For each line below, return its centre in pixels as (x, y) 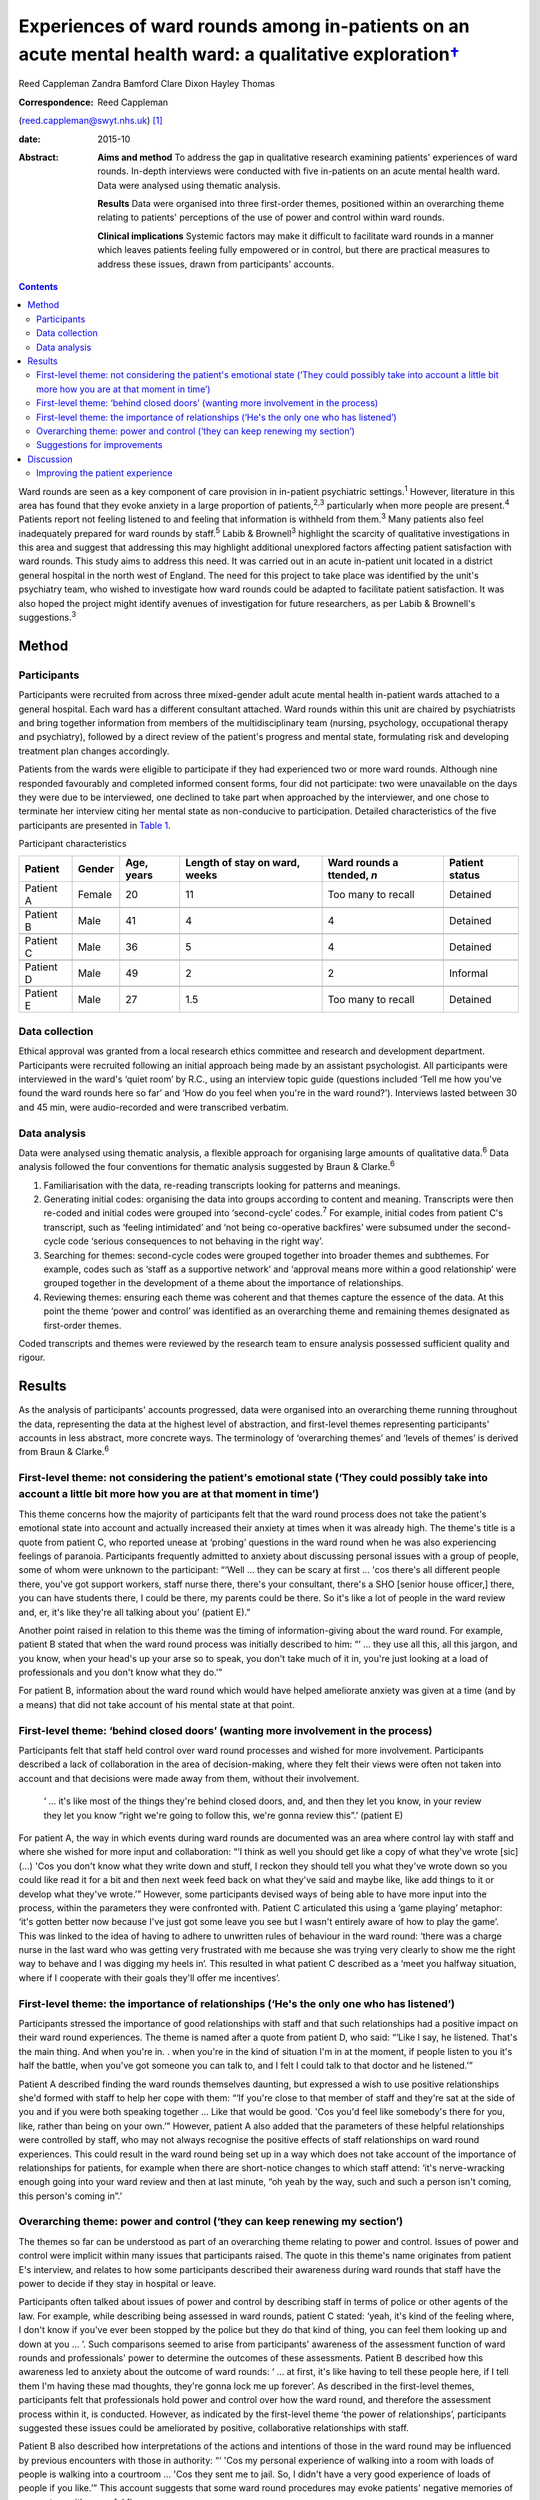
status (464, 875)
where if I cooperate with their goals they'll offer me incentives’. (149, 1977)
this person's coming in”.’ (70, 2196)
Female (94, 895)
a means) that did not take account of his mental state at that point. (156, 1704)
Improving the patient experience (104, 473)
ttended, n (352, 875)
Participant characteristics (72, 844)
